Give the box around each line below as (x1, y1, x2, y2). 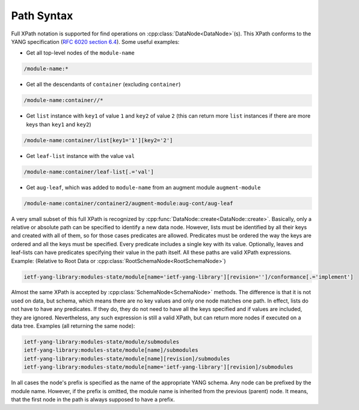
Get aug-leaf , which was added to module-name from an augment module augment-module (26, 184, 261, 191)
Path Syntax (11, 9, 73, 22)
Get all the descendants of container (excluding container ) (26, 81, 181, 88)
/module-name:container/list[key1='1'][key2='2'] (23, 137, 173, 143)
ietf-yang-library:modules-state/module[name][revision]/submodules (23, 355, 230, 362)
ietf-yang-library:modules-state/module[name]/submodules (23, 347, 198, 354)
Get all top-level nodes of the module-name (26, 49, 135, 56)
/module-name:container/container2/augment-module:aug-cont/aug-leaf (23, 200, 233, 207)
